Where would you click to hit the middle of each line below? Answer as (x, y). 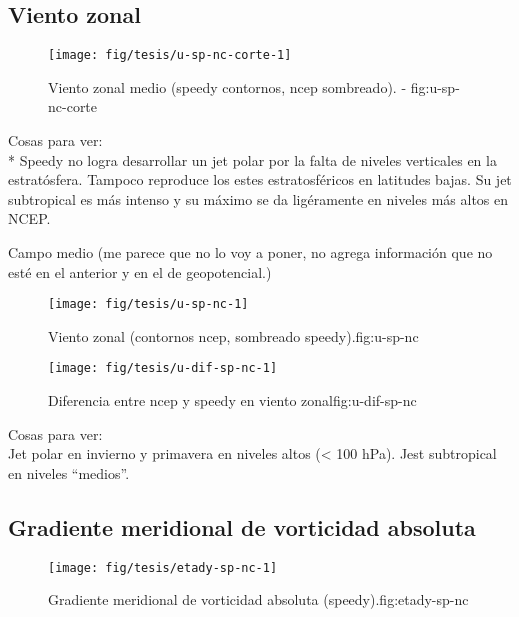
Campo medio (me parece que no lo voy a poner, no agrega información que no (250, 252)
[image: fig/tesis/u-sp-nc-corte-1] (170, 55)
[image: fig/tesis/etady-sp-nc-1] (163, 567)
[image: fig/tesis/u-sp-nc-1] (148, 304)
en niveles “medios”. (69, 472)
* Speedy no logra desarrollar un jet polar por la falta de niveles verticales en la (252, 159)
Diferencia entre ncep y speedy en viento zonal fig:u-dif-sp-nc (232, 400)
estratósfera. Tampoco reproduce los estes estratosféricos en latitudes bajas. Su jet (260, 179)
